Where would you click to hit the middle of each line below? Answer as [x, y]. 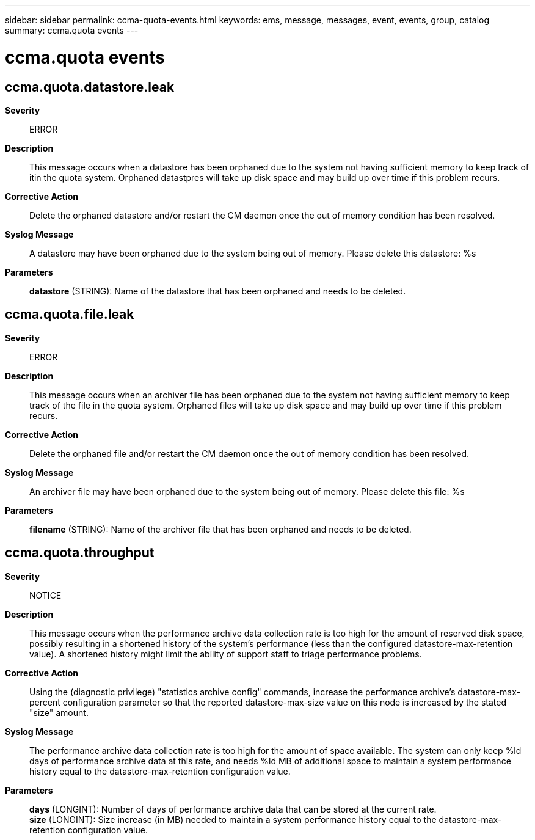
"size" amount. [59, 712]
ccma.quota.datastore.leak [90, 87]
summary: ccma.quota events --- [72, 30]
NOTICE [45, 595]
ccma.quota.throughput [80, 553]
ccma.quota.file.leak [70, 315]
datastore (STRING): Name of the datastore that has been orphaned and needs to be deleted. [218, 291]
